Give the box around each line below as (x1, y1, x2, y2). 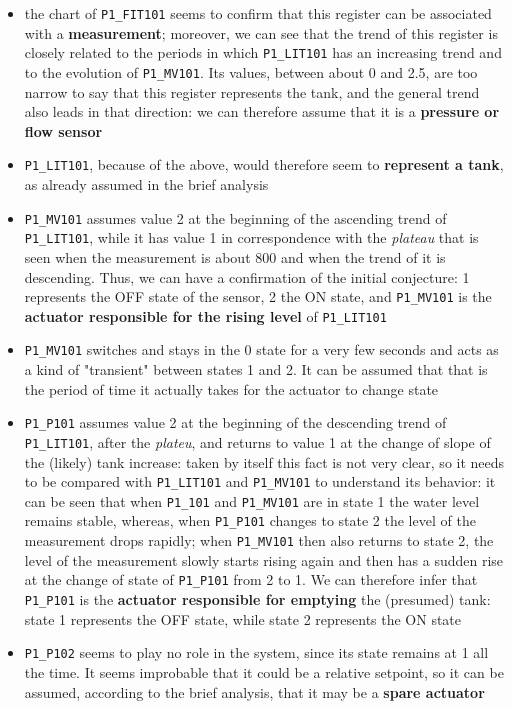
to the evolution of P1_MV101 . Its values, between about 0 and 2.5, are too (24, 61, 478, 82)
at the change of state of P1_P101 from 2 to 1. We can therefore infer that (24, 569, 478, 590)
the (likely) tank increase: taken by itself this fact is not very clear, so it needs (24, 451, 505, 472)
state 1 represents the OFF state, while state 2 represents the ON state (24, 608, 462, 629)
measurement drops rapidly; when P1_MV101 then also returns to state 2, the (24, 530, 494, 551)
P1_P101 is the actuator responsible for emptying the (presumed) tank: (24, 589, 491, 610)
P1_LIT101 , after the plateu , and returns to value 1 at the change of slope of (24, 431, 491, 452)
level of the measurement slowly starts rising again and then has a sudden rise (24, 549, 504, 570)
